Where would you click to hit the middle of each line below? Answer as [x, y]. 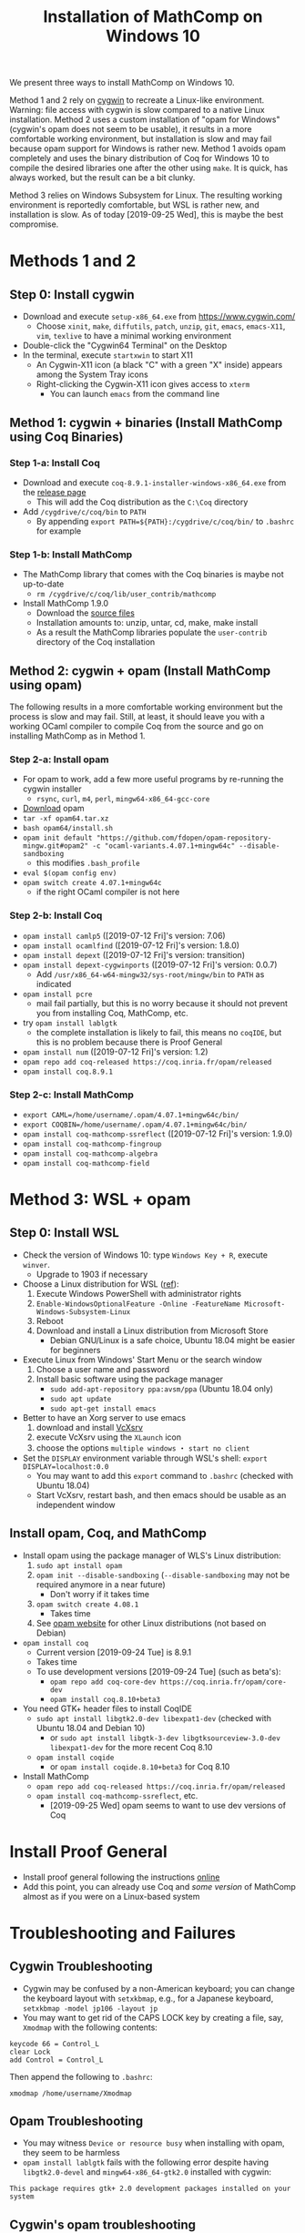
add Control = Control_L [56, 2060]
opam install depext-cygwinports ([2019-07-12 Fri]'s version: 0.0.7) [150, 964]
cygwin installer [52, 789]
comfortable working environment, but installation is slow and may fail [141, 139]
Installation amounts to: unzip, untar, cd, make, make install [147, 623]
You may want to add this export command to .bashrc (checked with [165, 1475]
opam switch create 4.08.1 [87, 1605]
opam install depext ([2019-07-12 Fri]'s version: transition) [134, 954]
